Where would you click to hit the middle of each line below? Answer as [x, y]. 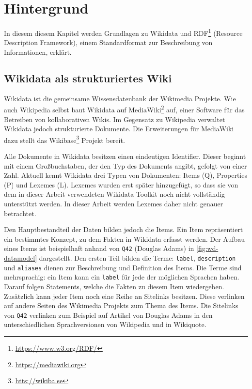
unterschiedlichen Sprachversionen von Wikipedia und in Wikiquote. [105, 324]
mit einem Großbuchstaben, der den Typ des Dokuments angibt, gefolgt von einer [126, 165]
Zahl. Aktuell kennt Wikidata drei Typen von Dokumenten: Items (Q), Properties [126, 175]
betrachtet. [20, 213]
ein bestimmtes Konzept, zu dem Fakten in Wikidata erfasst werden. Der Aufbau [125, 239]
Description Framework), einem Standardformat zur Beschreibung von [108, 42]
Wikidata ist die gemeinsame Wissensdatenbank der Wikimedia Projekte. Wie [120, 98]
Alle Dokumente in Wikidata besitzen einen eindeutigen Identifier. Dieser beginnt [125, 156]
